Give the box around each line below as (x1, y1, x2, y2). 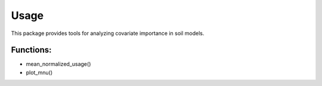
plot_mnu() (26, 69, 53, 76)
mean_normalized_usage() (26, 60, 91, 68)
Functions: (11, 45, 52, 55)
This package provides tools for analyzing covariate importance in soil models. (11, 30, 205, 37)
